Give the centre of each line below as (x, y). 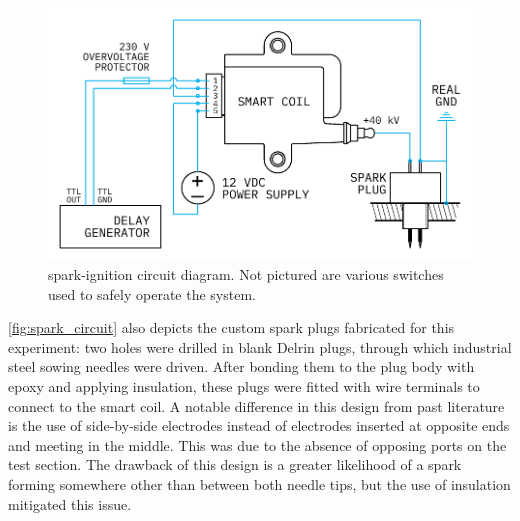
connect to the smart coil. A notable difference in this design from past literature (256, 405)
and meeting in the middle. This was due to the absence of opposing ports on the (257, 444)
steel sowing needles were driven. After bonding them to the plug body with (241, 366)
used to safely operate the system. (152, 293)
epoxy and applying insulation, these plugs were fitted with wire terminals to (244, 386)
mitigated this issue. (70, 503)
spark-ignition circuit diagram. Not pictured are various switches (246, 274)
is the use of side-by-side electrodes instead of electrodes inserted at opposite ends (259, 425)
